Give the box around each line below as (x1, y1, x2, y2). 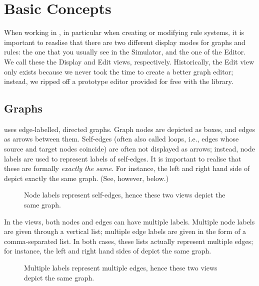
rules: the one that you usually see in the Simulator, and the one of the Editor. (4, 46, 246, 57)
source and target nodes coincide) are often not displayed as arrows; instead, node (4, 143, 255, 154)
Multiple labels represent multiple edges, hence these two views (24, 262, 217, 273)
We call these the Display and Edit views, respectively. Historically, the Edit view (4, 56, 254, 66)
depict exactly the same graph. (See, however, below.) (4, 172, 169, 183)
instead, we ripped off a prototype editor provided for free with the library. (4, 76, 233, 86)
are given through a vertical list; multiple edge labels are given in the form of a (4, 226, 246, 236)
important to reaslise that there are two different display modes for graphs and (4, 36, 245, 47)
